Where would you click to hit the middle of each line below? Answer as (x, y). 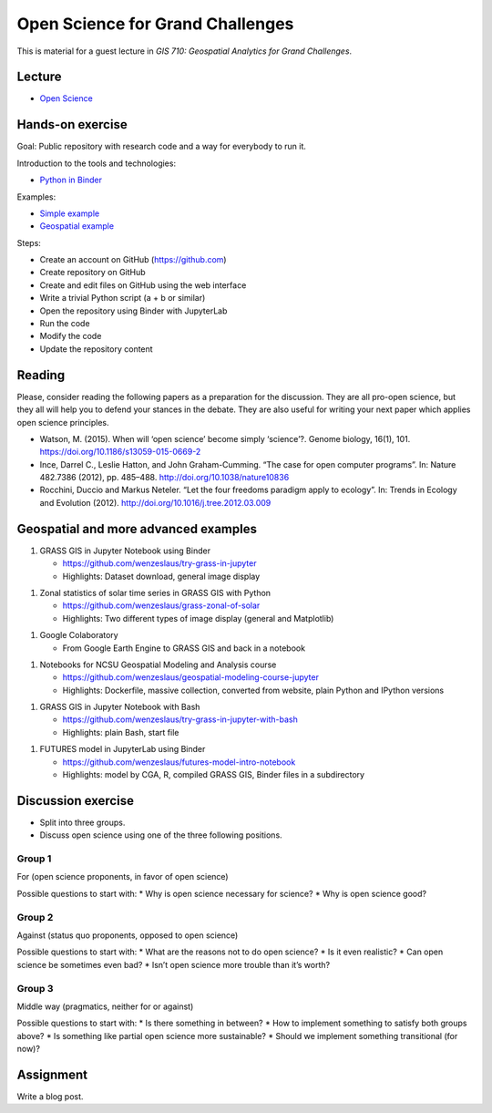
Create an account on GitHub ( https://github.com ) (133, 260)
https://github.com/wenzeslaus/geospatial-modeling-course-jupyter (190, 677)
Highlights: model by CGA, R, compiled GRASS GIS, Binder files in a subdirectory (213, 775)
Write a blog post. (50, 1096)
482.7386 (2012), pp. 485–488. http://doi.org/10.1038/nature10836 (164, 478)
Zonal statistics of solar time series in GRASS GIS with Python (155, 593)
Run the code (65, 324)
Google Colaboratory (79, 635)
